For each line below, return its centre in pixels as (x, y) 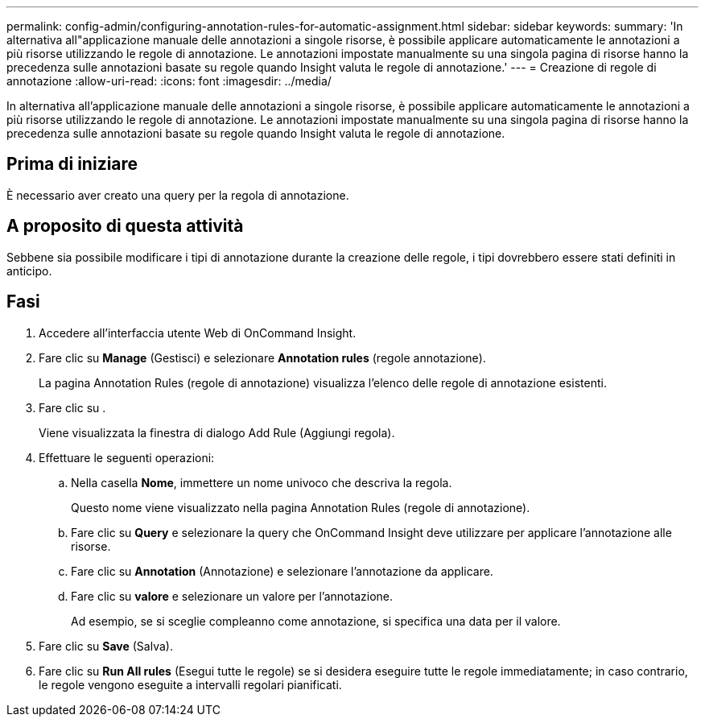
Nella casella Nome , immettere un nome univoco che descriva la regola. (262, 482)
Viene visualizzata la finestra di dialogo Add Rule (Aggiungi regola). (217, 432)
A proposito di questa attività (125, 226)
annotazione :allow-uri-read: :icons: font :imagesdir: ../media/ (169, 81)
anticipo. (29, 271)
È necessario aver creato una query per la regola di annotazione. (178, 195)
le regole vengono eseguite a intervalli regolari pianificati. (190, 684)
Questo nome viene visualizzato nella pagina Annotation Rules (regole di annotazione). (301, 507)
